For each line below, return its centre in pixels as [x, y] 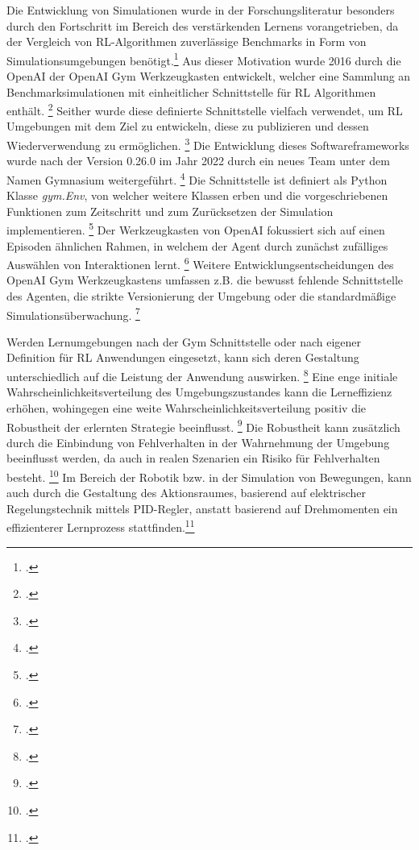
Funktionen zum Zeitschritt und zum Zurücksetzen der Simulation [170, 211]
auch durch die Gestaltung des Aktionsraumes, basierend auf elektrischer [187, 493]
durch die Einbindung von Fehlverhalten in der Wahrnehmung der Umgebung [198, 442]
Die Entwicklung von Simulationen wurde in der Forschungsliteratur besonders [201, 10]
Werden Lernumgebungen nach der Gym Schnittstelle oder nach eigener [184, 341]
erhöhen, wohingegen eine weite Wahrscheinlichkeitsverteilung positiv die [187, 407]
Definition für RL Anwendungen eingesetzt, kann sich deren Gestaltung [183, 357]
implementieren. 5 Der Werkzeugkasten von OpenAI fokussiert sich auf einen [196, 228]
